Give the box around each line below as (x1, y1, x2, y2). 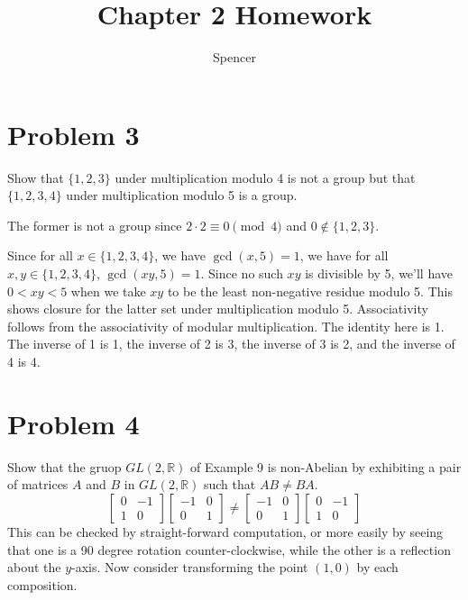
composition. (7, 575, 78, 594)
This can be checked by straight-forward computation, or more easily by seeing (7, 522, 444, 541)
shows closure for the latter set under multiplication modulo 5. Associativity (7, 299, 428, 318)
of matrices (7, 475, 69, 494)
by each (356, 558, 399, 577)
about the (7, 558, 61, 577)
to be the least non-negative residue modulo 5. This (167, 281, 453, 300)
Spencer (213, 48, 256, 67)
